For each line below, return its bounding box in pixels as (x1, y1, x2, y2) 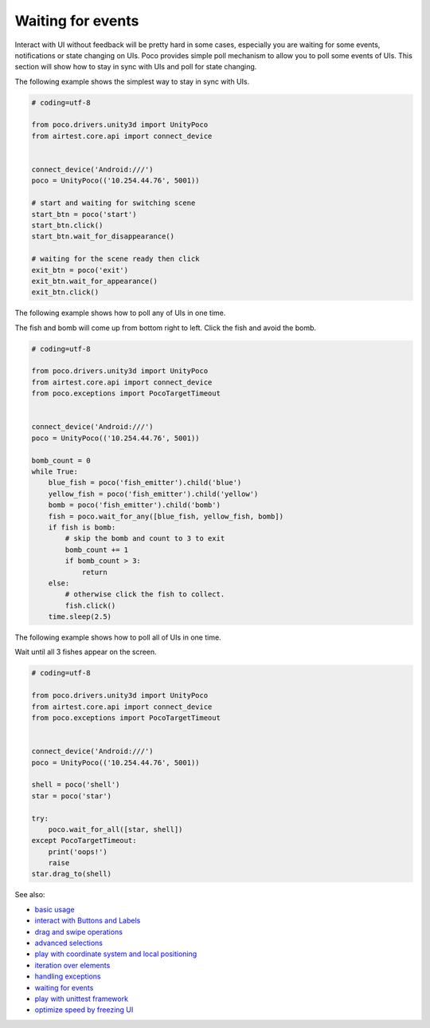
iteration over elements (34, 960, 111, 970)
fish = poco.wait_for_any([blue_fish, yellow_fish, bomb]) (48, 511, 284, 521)
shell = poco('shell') (31, 780, 120, 790)
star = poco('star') (31, 791, 111, 801)
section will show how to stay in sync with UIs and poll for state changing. (14, 62, 257, 72)
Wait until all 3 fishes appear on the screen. (14, 647, 157, 657)
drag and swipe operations (34, 927, 123, 936)
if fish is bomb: (48, 522, 116, 532)
